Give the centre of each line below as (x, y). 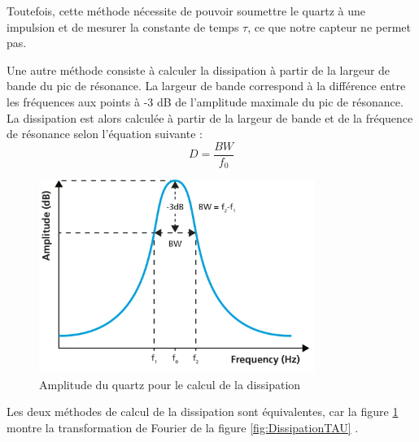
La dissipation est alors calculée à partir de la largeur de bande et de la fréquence (210, 117)
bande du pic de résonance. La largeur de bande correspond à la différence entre (206, 86)
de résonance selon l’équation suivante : (105, 134)
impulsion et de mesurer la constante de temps (123, 26)
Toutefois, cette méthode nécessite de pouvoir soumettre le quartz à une (186, 11)
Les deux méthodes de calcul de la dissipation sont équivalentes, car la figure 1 (203, 412)
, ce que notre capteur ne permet (329, 26)
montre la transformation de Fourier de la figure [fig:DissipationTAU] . (183, 427)
